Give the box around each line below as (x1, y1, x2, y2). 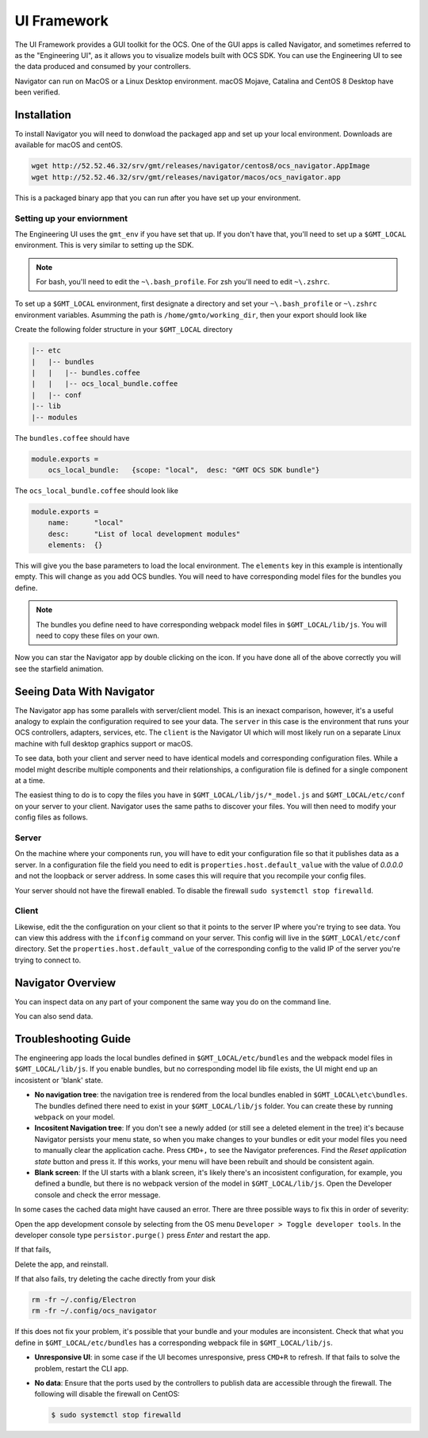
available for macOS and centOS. (14, 140, 123, 150)
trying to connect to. (14, 955, 82, 965)
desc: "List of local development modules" (48, 529, 241, 538)
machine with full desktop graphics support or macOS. (14, 738, 193, 748)
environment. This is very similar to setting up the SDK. (14, 241, 194, 250)
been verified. (14, 87, 60, 97)
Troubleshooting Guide (14, 1032, 131, 1046)
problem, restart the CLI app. (34, 1363, 129, 1373)
